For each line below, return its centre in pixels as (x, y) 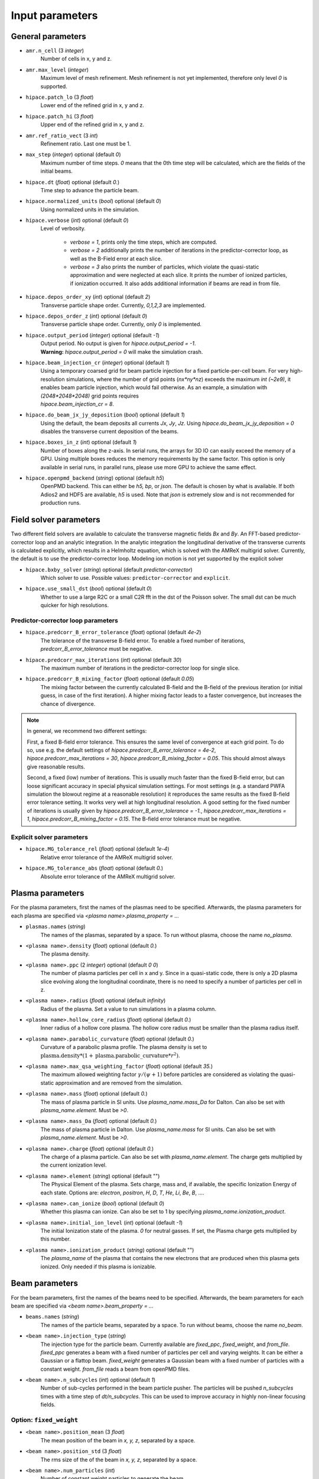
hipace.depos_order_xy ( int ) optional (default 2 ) (88, 297)
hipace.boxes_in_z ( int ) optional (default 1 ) (81, 442)
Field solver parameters (56, 520)
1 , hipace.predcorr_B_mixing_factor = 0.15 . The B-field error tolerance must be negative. (134, 819)
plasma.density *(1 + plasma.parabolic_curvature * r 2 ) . (110, 1055)
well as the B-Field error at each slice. (116, 259)
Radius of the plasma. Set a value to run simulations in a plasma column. (128, 1009)
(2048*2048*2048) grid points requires (89, 396)
